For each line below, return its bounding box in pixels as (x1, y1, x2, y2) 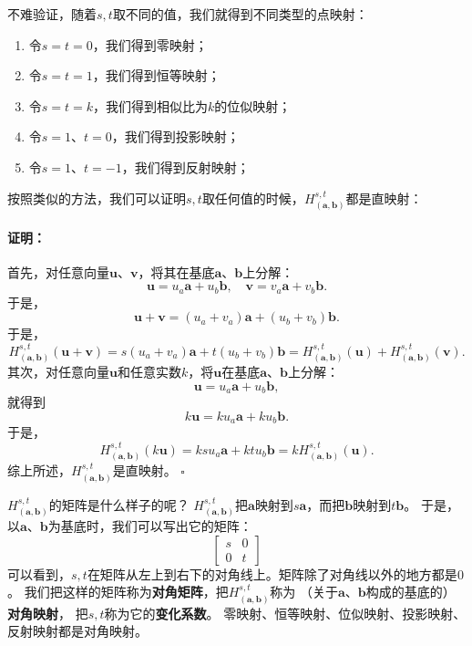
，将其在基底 (138, 262, 215, 281)
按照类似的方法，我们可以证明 (7, 188, 186, 207)
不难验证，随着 (7, 5, 97, 23)
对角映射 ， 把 (7, 603, 88, 622)
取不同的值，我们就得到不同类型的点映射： (112, 5, 368, 23)
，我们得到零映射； (92, 35, 208, 54)
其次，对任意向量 (7, 362, 109, 381)
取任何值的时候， (201, 188, 304, 207)
